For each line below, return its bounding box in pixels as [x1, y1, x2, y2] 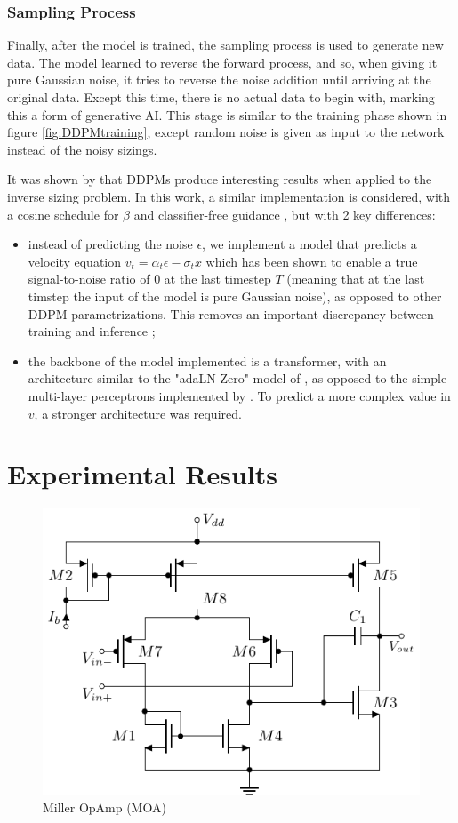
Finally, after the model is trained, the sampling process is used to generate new [7, 36, 444, 54]
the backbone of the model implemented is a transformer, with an [28, 351, 387, 370]
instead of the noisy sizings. [7, 140, 157, 158]
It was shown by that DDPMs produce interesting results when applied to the [7, 170, 432, 188]
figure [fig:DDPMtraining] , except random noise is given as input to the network [7, 123, 445, 141]
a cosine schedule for [7, 204, 119, 223]
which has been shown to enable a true [205, 252, 418, 270]
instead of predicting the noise [28, 235, 193, 253]
